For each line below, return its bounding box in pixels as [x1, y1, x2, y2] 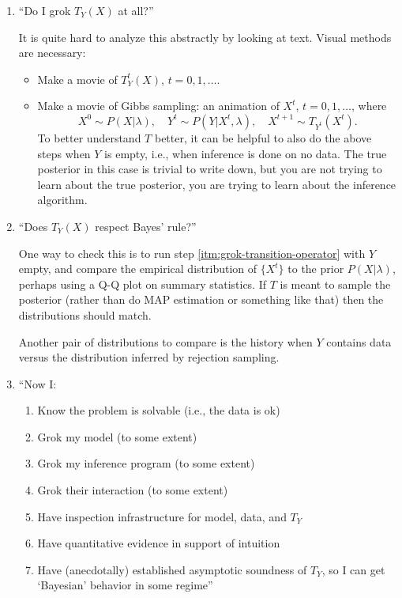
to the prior [287, 260, 344, 277]
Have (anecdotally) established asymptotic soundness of [37, 561, 307, 577]
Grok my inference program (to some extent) [37, 455, 255, 471]
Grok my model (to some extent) [37, 428, 197, 445]
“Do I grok [18, 2, 71, 18]
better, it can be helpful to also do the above [154, 129, 372, 146]
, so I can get [321, 561, 385, 577]
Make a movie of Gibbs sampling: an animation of [37, 97, 280, 114]
